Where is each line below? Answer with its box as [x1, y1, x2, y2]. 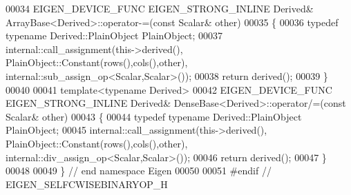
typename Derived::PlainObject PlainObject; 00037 [6, 28, 223, 43]
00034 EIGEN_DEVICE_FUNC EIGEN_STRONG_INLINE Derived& [6, 1, 314, 15]
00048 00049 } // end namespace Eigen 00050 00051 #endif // [6, 163, 272, 178]
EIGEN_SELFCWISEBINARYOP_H [6, 176, 168, 191]
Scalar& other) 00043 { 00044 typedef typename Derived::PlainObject [6, 109, 302, 123]
